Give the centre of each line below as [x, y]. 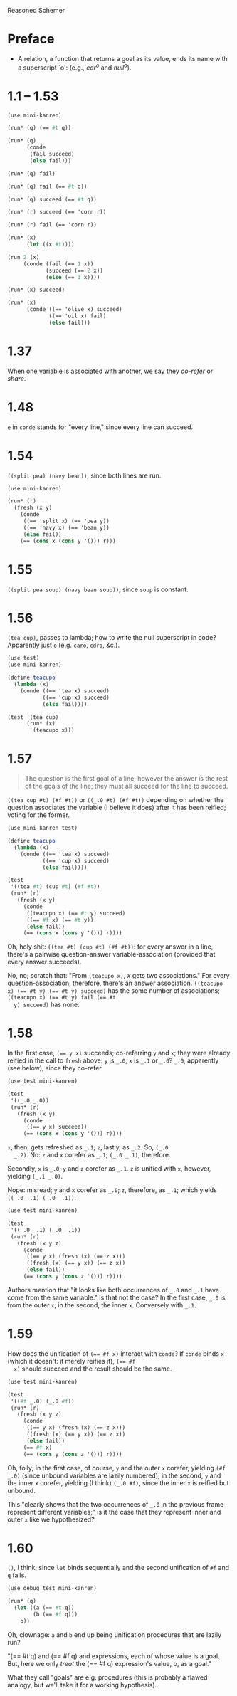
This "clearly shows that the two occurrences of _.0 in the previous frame [116, 1504]
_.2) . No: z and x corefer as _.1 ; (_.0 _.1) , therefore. [92, 1155]
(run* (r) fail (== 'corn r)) [52, 225]
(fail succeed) [52, 154]
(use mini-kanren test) [43, 828]
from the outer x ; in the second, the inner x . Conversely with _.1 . [102, 1305]
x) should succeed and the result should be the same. [93, 1369]
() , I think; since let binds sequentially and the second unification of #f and [118, 1568]
